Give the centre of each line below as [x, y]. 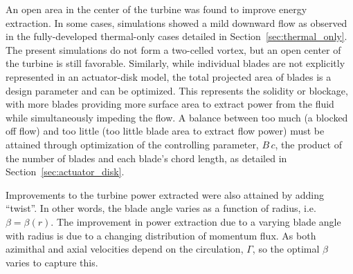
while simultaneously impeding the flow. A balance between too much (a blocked [177, 117]
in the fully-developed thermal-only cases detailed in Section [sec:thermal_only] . [176, 36]
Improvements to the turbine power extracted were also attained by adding [165, 194]
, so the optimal [286, 249]
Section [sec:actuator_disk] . [65, 172]
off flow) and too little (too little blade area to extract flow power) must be [165, 131]
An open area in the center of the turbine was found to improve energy [156, 9]
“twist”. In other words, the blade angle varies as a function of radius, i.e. [161, 208]
